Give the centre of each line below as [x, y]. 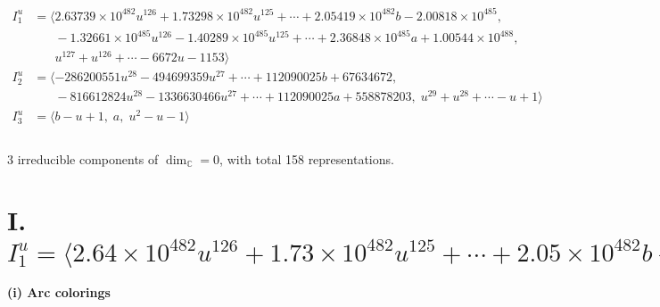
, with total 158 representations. [307, 158]
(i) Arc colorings [59, 292]
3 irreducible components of [83, 158]
